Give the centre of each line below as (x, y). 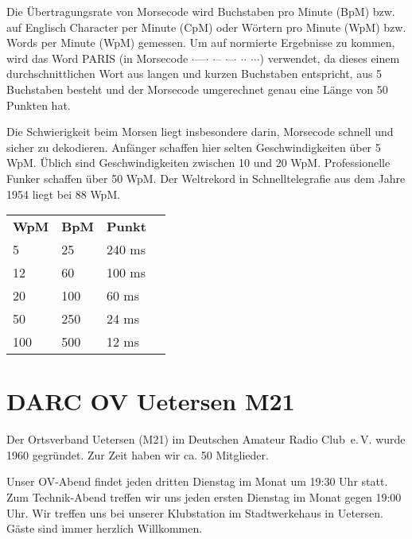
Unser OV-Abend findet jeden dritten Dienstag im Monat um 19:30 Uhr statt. (197, 481)
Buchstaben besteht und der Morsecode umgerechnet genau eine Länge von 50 (197, 89)
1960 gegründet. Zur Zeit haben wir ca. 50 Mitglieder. (138, 454)
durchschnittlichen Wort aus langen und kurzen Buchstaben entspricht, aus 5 (194, 74)
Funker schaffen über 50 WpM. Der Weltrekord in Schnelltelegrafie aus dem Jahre (206, 178)
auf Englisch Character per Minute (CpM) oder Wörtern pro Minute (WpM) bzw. (206, 27)
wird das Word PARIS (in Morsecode (97, 58)
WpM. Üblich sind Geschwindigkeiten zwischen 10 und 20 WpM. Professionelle (198, 163)
